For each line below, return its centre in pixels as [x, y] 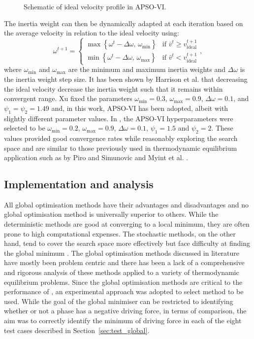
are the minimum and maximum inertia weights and [147, 69]
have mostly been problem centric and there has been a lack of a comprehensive [124, 262]
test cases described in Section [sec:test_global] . [77, 330]
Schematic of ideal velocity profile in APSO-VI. [95, 6]
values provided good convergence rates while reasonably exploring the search [121, 138]
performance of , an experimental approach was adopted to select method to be [124, 291]
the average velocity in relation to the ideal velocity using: [92, 33]
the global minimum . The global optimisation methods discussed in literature [122, 253]
